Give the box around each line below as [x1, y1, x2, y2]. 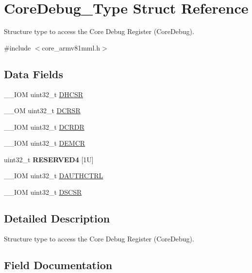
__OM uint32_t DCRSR [4, 105, 81, 116]
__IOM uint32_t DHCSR [4, 89, 83, 99]
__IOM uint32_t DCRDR [4, 121, 84, 132]
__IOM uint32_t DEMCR [4, 138, 85, 148]
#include [4, 42, 31, 52]
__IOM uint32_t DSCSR [4, 187, 82, 197]
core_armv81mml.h [42, 42, 101, 52]
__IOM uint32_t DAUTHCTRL [4, 171, 103, 181]
